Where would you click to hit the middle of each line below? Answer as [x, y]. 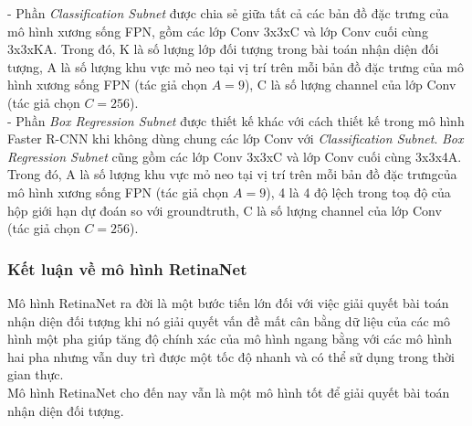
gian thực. [36, 374]
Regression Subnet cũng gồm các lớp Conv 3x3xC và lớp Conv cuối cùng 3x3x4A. [235, 156]
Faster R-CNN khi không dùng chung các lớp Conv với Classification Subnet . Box [236, 138]
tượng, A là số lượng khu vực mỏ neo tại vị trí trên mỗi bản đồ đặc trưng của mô [236, 66]
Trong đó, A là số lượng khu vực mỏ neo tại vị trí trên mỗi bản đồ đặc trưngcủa [232, 174]
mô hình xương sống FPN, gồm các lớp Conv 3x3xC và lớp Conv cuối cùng [218, 31]
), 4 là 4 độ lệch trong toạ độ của [358, 192]
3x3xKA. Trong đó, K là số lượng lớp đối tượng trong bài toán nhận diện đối [223, 49]
